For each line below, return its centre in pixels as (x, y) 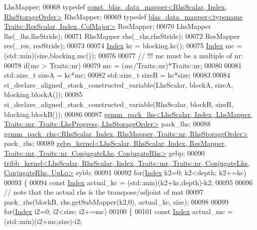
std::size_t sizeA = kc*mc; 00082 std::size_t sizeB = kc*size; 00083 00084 (117, 75)
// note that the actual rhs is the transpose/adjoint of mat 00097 (104, 192)
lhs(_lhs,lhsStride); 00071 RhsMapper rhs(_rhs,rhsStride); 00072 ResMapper (122, 36)
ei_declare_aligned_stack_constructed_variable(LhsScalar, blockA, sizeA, (119, 84)
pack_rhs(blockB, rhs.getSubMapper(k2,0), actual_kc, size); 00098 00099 (116, 201)
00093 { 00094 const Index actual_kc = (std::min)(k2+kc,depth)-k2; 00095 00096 (128, 182)
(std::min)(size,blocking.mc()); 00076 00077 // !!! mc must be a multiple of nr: (124, 55)
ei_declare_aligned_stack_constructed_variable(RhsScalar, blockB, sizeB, (119, 104)
